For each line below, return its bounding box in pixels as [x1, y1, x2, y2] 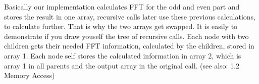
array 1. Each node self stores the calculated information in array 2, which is [4, 50, 241, 60]
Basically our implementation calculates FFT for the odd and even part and [4, 1, 240, 11]
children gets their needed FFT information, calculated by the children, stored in [4, 40, 254, 51]
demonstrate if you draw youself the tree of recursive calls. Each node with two [4, 30, 249, 41]
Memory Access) [4, 70, 55, 80]
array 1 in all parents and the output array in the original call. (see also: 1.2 [4, 60, 239, 70]
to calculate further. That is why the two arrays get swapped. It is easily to [4, 21, 238, 31]
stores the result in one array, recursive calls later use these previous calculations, [4, 11, 255, 21]
